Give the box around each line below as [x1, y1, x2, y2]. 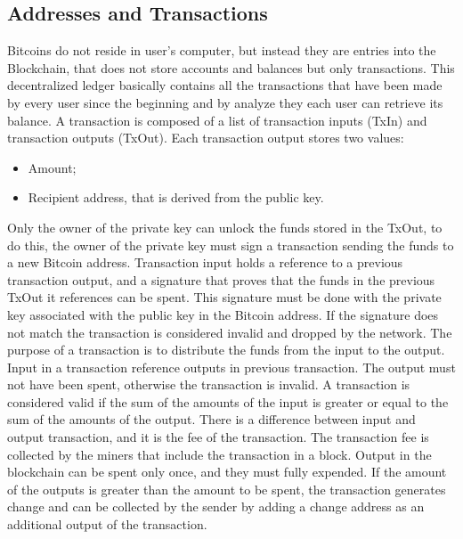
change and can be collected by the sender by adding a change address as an [7, 497, 425, 516]
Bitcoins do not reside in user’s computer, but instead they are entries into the [7, 41, 436, 60]
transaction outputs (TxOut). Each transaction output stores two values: [7, 128, 404, 147]
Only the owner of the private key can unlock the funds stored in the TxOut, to [7, 217, 443, 236]
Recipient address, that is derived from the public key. [28, 188, 324, 207]
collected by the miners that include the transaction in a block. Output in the [7, 445, 432, 463]
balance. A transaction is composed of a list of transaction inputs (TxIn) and [7, 110, 427, 129]
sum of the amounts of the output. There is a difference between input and [7, 410, 416, 429]
